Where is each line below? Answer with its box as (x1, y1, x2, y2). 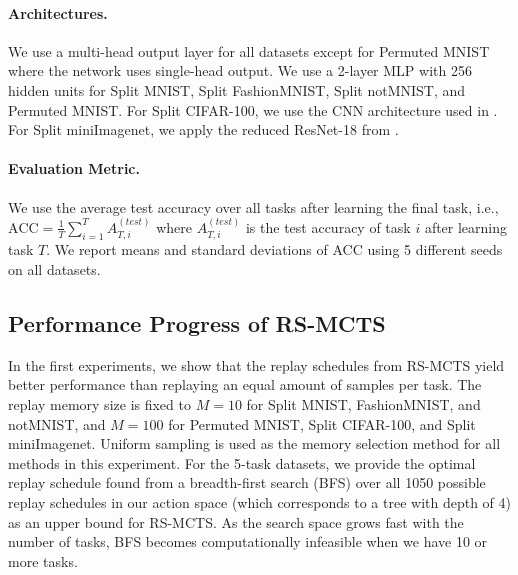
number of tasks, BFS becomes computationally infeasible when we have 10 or (8, 531, 488, 552)
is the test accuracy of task (245, 216, 411, 237)
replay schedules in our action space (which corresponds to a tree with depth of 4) (8, 491, 512, 512)
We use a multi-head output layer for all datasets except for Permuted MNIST (8, 40, 490, 61)
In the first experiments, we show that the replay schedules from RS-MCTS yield (8, 354, 505, 375)
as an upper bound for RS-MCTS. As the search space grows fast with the (8, 511, 464, 532)
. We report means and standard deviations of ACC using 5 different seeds (46, 239, 503, 260)
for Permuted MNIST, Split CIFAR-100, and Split (168, 413, 476, 434)
